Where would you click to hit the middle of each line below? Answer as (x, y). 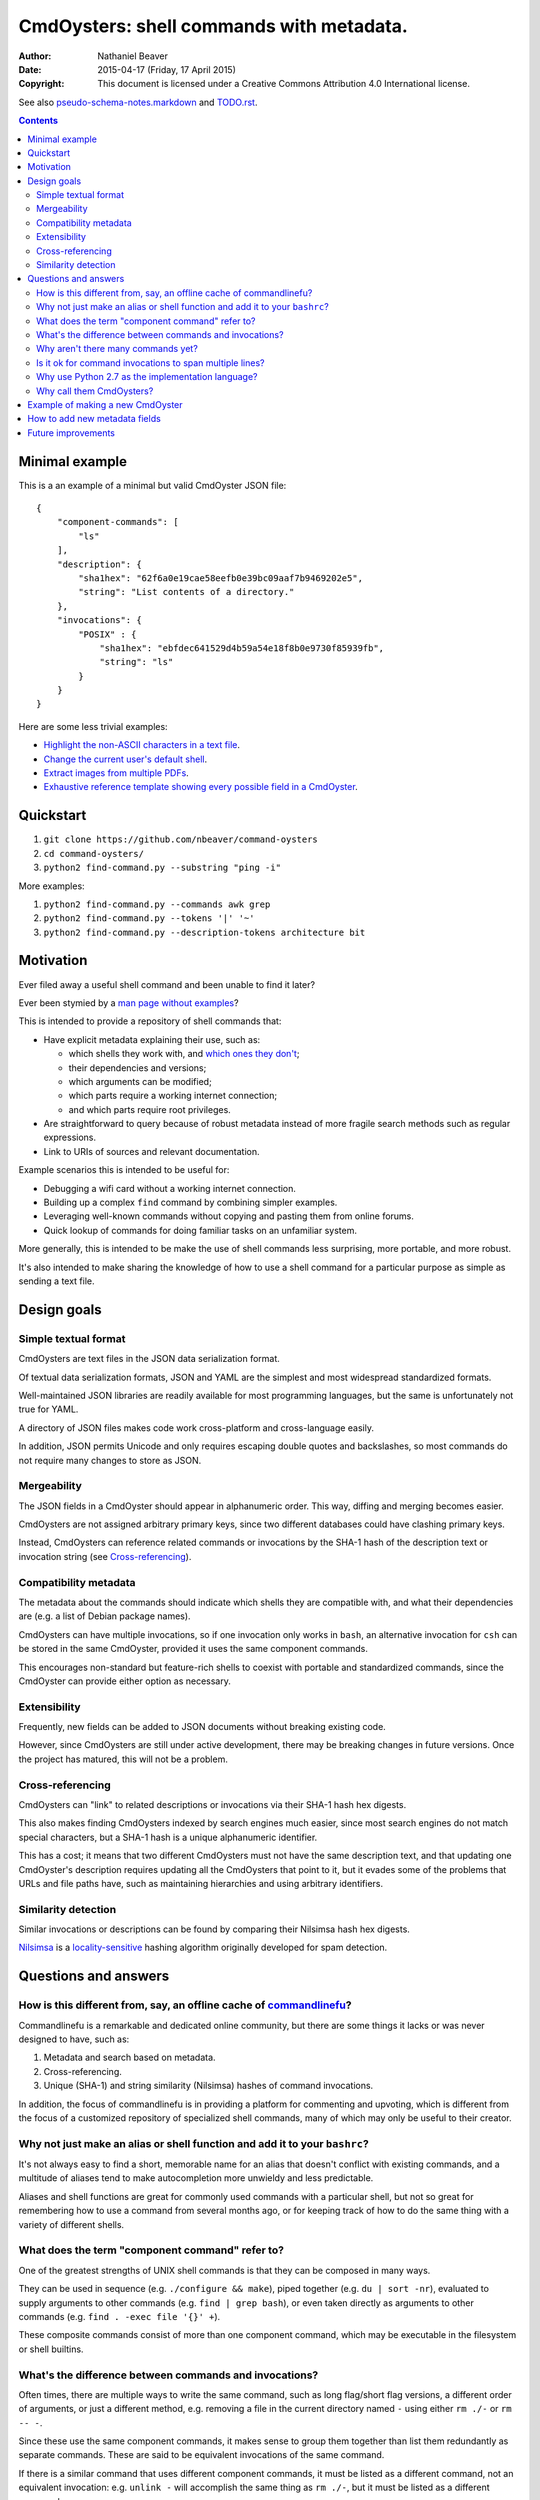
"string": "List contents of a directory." (186, 592)
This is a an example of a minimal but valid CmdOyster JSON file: (152, 485)
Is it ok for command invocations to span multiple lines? (150, 362)
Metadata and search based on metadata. (129, 2057)
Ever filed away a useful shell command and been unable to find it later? (166, 984)
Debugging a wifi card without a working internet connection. (170, 1188)
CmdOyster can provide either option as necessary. (125, 1681)
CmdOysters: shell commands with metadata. (213, 26)
